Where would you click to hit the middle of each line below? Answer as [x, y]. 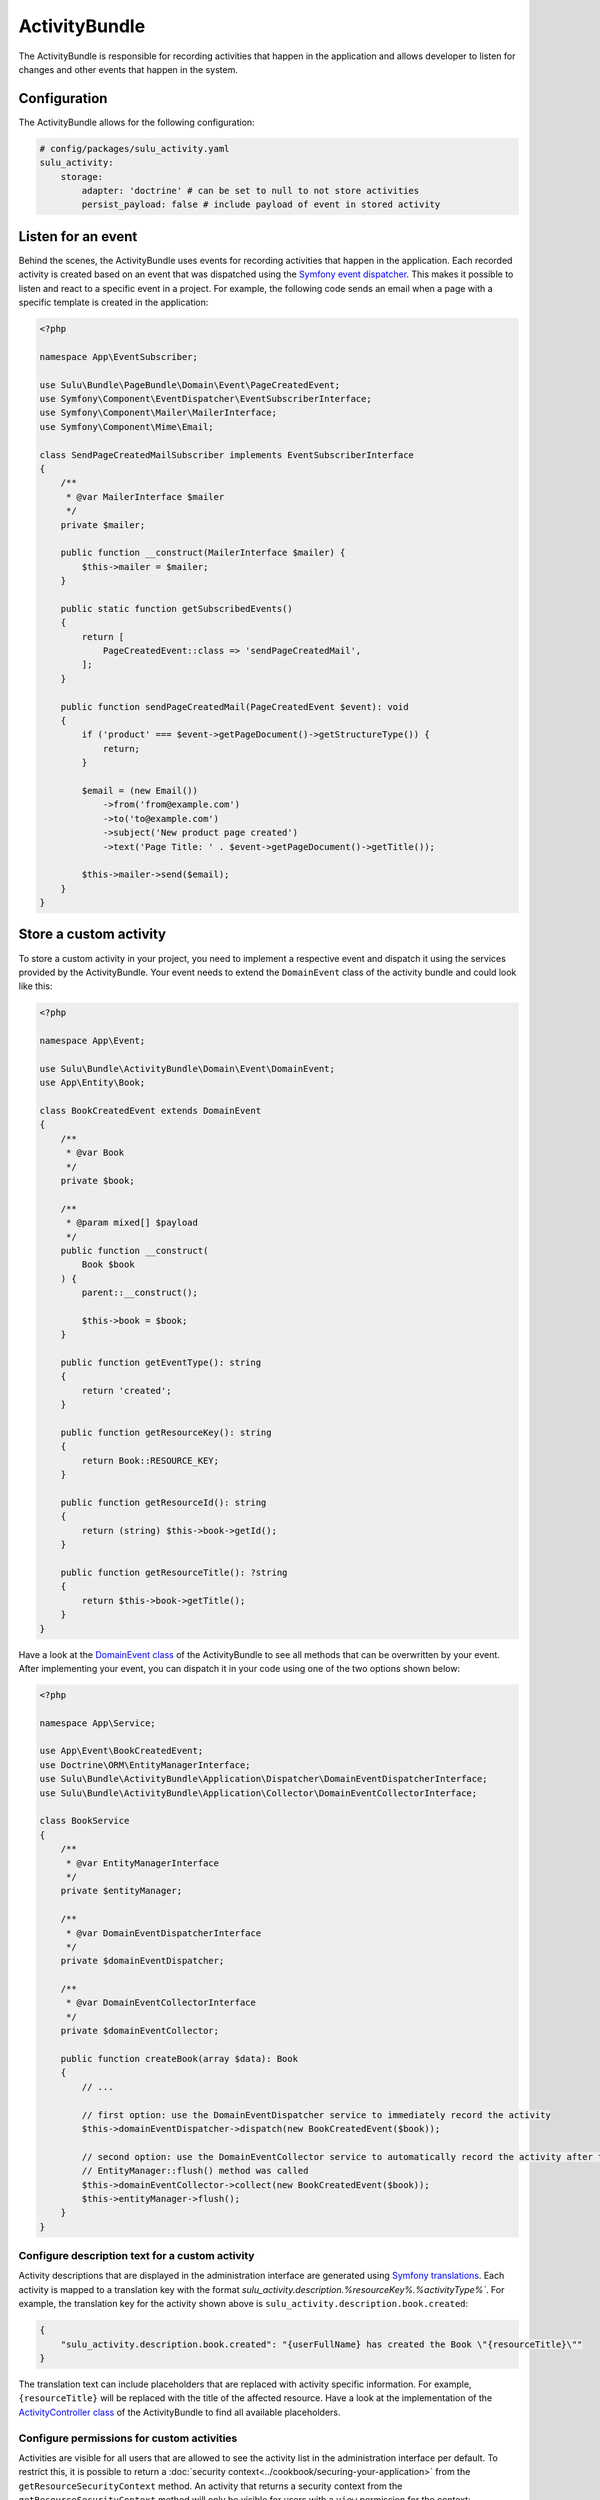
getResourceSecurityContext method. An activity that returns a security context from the [210, 2486]
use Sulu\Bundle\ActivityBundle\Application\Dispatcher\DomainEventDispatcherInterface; [264, 1779]
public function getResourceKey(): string [166, 1433]
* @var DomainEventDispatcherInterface [163, 1933]
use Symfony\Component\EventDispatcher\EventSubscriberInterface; [205, 398]
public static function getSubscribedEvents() [177, 608]
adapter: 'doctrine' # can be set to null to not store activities [250, 190]
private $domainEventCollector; [140, 2031]
